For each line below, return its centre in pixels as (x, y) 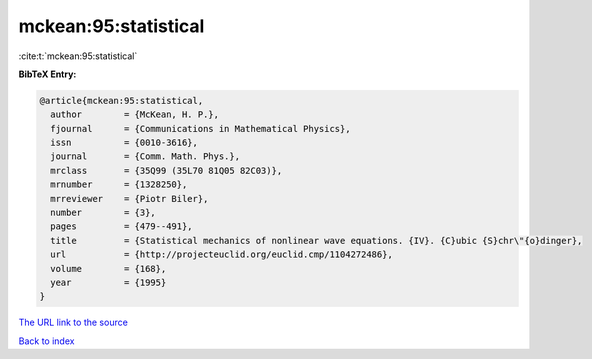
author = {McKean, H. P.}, (135, 114)
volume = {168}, (108, 268)
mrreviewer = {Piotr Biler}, (129, 198)
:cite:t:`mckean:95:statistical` (78, 56)
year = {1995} (108, 282)
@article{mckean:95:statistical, (121, 100)
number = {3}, (103, 213)
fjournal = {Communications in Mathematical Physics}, (200, 128)
